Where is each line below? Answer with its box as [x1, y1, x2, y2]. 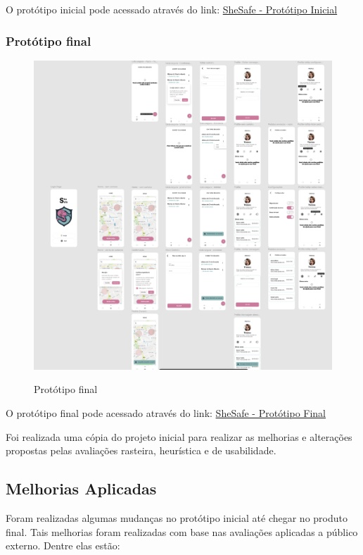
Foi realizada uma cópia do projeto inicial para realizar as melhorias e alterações [6, 429, 352, 444]
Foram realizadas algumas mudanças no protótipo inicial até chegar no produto [6, 510, 348, 525]
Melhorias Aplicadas [6, 478, 157, 499]
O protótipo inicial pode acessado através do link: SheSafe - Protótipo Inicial [6, 2, 338, 16]
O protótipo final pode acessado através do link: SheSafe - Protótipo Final [6, 406, 326, 420]
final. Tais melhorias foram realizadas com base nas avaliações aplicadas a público [6, 524, 358, 539]
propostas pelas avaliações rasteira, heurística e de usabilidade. [6, 443, 276, 458]
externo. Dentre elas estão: [6, 538, 120, 553]
